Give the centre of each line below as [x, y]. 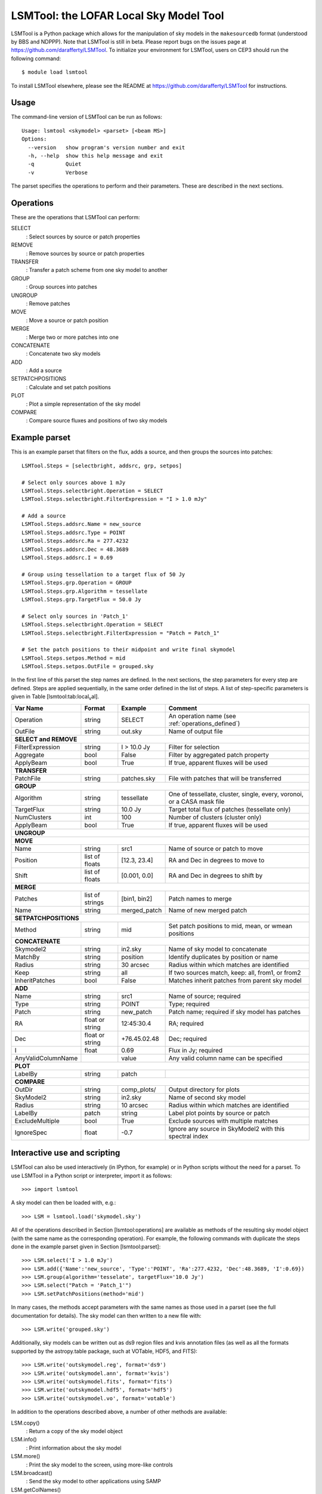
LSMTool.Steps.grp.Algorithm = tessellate [85, 591]
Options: [34, 139]
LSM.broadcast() [32, 1472]
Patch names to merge [200, 898]
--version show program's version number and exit [106, 147]
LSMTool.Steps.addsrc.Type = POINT [74, 532]
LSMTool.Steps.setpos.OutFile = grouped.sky [88, 667]
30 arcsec [135, 965]
